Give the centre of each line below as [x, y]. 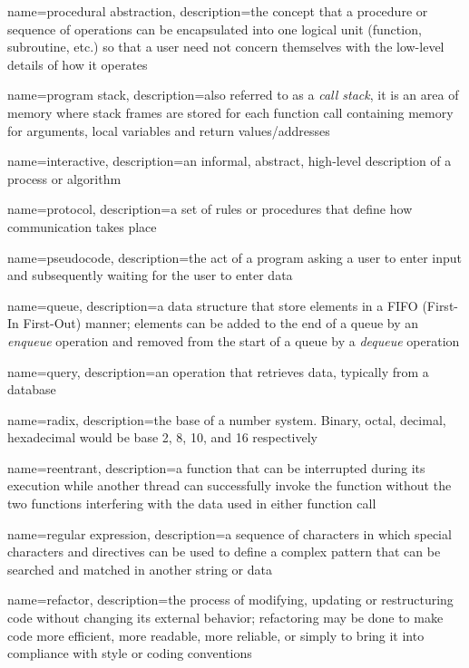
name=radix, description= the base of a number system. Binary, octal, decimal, [227, 419]
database [32, 389]
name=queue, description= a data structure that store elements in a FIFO [213, 305]
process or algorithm [64, 178]
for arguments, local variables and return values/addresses [169, 130]
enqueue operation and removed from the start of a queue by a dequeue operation [234, 340]
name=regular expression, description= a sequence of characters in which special [230, 533]
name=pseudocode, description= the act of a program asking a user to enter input [235, 257]
